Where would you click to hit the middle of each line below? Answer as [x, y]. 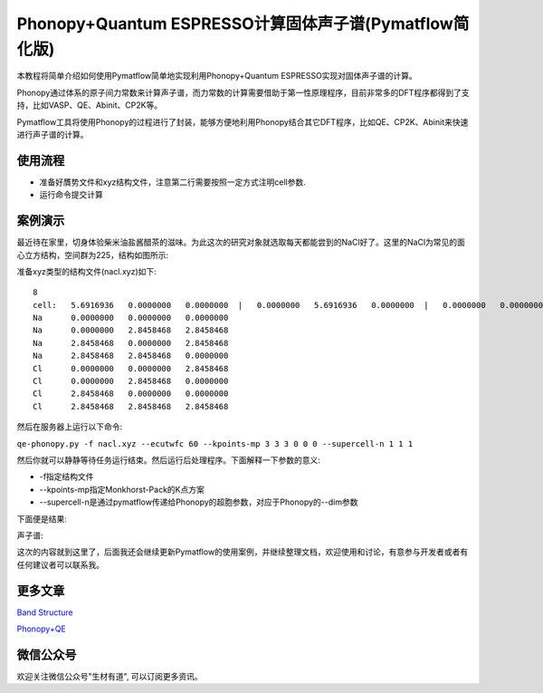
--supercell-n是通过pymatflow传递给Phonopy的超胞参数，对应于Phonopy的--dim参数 [199, 502]
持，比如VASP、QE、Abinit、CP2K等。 [90, 105]
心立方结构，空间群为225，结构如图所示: [93, 255]
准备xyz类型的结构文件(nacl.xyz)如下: [87, 271]
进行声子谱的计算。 [52, 134]
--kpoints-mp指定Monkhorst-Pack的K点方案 [122, 489]
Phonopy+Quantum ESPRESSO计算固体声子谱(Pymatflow [235, 24]
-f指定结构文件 [67, 476]
